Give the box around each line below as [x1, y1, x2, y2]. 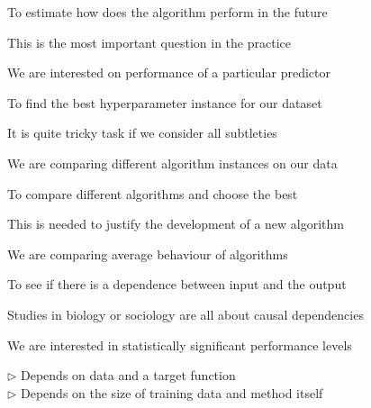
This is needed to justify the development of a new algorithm [7, 214, 344, 233]
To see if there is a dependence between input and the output [7, 275, 347, 294]
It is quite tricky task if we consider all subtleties [7, 123, 277, 142]
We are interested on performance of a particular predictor [7, 63, 330, 82]
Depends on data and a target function [21, 366, 236, 385]
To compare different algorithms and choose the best [7, 184, 298, 203]
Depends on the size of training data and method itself [21, 383, 323, 402]
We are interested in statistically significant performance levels [7, 335, 352, 354]
